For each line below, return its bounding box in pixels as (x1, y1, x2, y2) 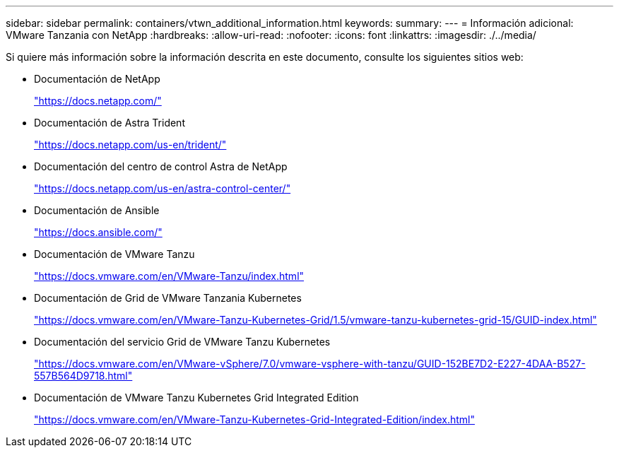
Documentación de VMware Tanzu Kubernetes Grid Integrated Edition (34, 392, 359, 404)
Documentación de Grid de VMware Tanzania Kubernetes (34, 292, 302, 304)
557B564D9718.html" (34, 370, 133, 382)
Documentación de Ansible (34, 204, 160, 216)
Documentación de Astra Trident (34, 117, 185, 129)
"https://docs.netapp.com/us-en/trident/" (34, 139, 227, 151)
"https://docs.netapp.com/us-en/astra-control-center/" (34, 182, 291, 194)
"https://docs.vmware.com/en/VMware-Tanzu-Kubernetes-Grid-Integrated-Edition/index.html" (34, 413, 475, 425)
